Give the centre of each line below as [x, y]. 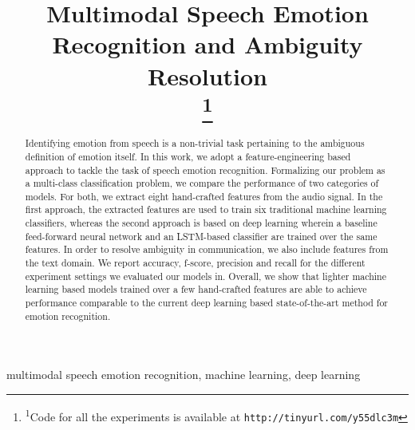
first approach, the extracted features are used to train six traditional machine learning [206, 209]
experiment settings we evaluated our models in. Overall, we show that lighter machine [206, 276]
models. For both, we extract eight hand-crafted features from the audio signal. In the [204, 196]
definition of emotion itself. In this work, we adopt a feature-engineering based [188, 156]
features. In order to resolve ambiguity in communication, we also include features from [207, 249]
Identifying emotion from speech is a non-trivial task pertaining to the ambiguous [195, 143]
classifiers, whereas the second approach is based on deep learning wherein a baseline [201, 223]
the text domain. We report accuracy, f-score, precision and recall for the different [195, 263]
